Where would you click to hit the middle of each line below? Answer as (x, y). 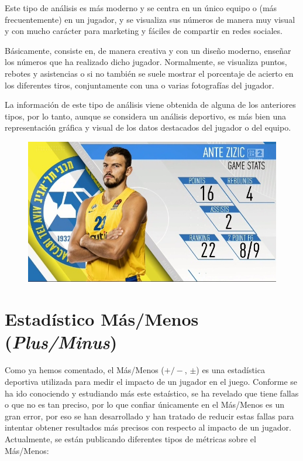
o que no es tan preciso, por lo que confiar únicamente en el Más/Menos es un (145, 404)
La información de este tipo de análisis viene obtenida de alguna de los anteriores (150, 105)
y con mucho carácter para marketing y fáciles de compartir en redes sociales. (144, 31)
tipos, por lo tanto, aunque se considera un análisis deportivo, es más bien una (145, 116)
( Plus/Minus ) (61, 342)
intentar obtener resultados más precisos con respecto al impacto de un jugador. (148, 427)
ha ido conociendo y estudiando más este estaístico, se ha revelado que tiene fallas (152, 393)
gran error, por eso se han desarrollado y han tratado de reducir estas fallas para (149, 416)
